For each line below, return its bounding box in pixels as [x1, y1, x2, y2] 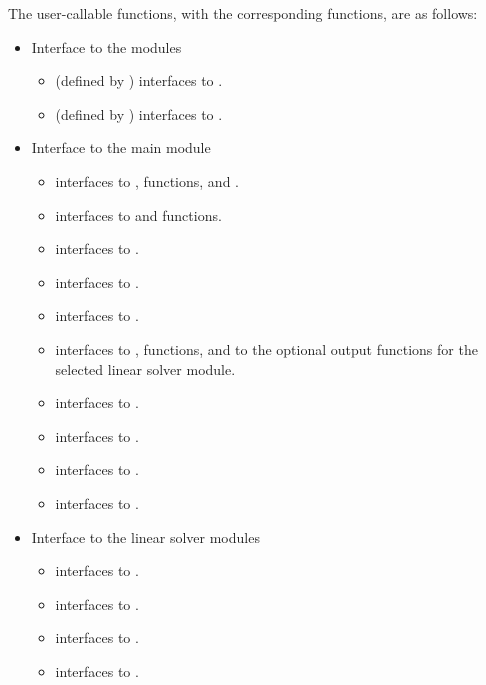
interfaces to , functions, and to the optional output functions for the [55, 338, 478, 359]
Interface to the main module [31, 137, 211, 158]
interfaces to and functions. [55, 204, 222, 225]
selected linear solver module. [55, 358, 236, 379]
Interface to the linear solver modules [31, 526, 260, 547]
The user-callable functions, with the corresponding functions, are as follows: [8, 3, 478, 23]
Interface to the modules [31, 36, 182, 57]
